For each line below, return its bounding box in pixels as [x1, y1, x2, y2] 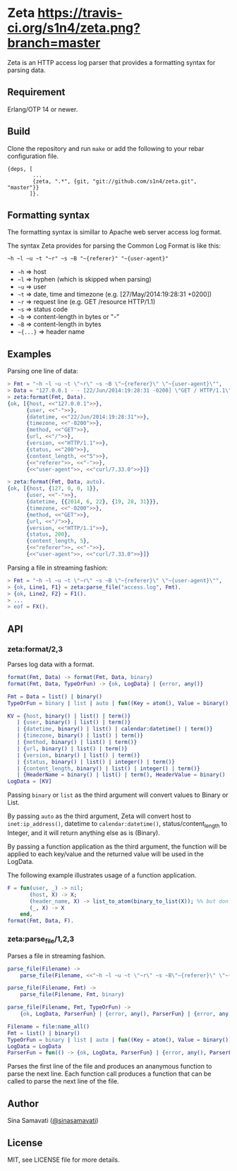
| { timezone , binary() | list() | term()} [16, 732, 144, 739]
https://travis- [37, 5, 123, 21]
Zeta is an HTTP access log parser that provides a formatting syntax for [7, 58, 216, 66]
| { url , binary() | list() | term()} [16, 745, 128, 752]
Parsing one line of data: [7, 367, 79, 376]
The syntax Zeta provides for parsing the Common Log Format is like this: [7, 241, 221, 250]
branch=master [7, 35, 101, 51]
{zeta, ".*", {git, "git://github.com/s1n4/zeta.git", [32, 178, 197, 185]
